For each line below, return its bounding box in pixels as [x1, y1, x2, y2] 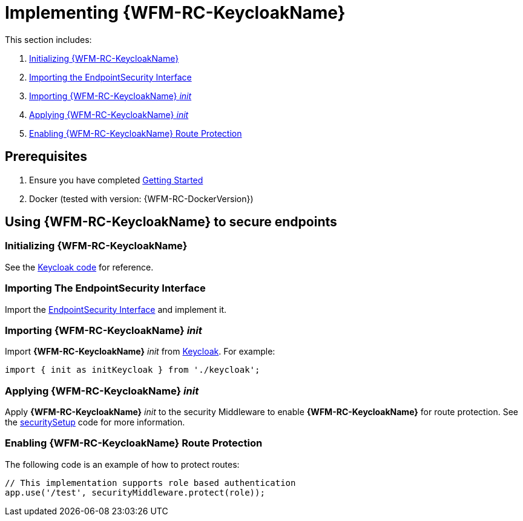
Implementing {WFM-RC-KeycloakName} [5, 2, 346, 23]
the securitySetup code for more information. [5, 417, 185, 428]
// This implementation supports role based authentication [5, 477, 296, 488]
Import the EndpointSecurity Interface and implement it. [5, 304, 227, 315]
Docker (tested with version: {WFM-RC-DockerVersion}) [29, 193, 254, 204]
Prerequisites [5, 149, 87, 165]
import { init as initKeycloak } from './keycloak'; [5, 365, 260, 375]
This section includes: [5, 34, 92, 45]
